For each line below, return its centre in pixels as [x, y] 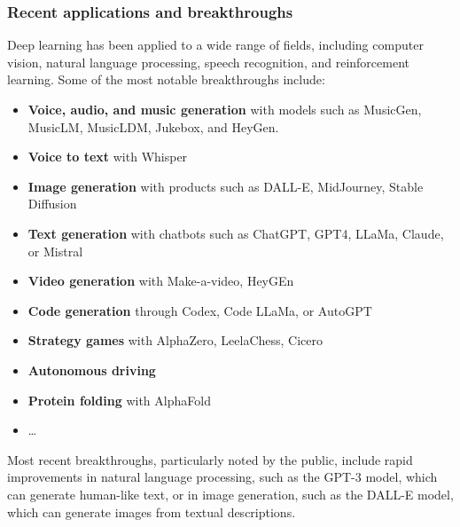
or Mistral [55, 251]
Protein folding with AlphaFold [119, 400]
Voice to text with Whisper [108, 157]
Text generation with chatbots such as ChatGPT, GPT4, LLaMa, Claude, [236, 233]
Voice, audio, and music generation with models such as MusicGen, [225, 109]
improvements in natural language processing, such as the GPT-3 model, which [222, 477]
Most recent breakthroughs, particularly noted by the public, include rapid [210, 459]
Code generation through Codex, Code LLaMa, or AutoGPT [200, 310]
